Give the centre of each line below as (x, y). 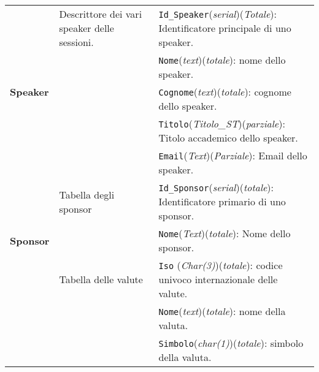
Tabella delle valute (101, 279)
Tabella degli (87, 194)
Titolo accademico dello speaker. (228, 138)
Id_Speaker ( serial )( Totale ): (217, 14)
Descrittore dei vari (101, 14)
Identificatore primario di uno (222, 201)
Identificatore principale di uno (225, 28)
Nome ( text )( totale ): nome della (222, 311)
